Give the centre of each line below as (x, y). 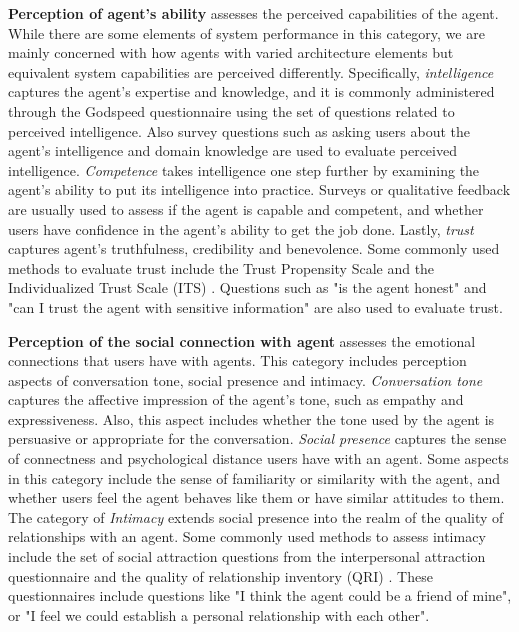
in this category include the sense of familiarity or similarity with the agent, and (254, 477)
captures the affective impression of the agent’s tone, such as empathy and (236, 399)
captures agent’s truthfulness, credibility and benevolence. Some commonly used (254, 248)
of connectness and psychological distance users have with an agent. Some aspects (258, 458)
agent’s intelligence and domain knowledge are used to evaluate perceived (232, 150)
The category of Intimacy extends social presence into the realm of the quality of (256, 516)
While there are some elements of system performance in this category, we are (246, 32)
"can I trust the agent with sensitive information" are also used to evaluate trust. (255, 306)
